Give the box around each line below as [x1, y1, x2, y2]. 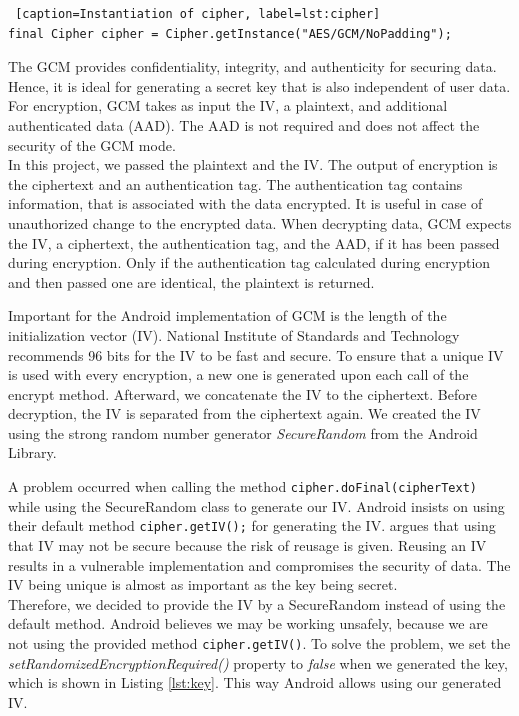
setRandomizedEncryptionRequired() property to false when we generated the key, [8, 652, 508, 673]
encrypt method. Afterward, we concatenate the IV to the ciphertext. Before [8, 383, 477, 404]
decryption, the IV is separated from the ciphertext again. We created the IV [8, 403, 481, 424]
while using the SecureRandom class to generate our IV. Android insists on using [8, 495, 505, 516]
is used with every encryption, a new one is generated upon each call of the [8, 364, 469, 385]
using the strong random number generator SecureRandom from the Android [8, 422, 478, 443]
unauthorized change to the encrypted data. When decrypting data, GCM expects [8, 212, 512, 233]
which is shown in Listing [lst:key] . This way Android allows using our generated [8, 672, 502, 693]
